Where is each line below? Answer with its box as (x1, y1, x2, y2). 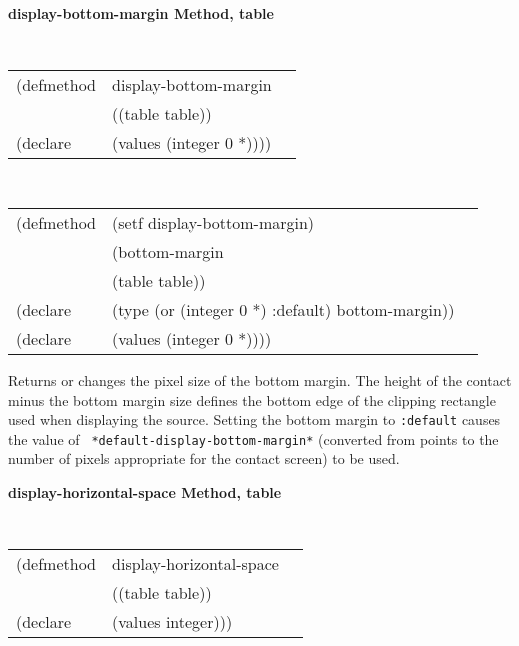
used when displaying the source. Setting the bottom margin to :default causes (8, 409, 501, 430)
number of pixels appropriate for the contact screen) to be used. (8, 448, 400, 469)
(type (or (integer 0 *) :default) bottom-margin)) (112, 297, 455, 321)
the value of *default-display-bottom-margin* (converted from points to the (8, 428, 499, 449)
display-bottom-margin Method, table (8, 3, 274, 23)
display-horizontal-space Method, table (8, 482, 282, 502)
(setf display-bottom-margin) (112, 210, 315, 234)
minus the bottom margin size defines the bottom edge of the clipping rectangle (8, 389, 496, 410)
